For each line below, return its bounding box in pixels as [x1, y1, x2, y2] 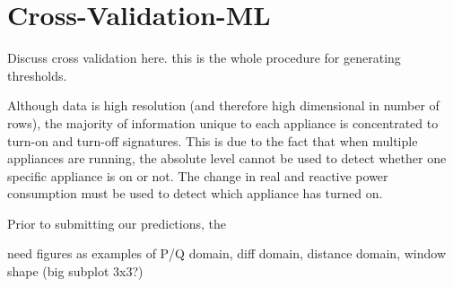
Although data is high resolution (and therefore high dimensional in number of [7, 96, 440, 115]
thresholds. [7, 65, 67, 84]
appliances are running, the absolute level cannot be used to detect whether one [7, 149, 447, 168]
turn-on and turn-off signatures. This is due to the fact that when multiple [7, 131, 418, 150]
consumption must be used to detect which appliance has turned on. [7, 184, 383, 203]
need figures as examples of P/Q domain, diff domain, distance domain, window [7, 244, 446, 263]
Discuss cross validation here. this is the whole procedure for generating [7, 48, 401, 67]
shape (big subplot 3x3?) [7, 262, 144, 281]
